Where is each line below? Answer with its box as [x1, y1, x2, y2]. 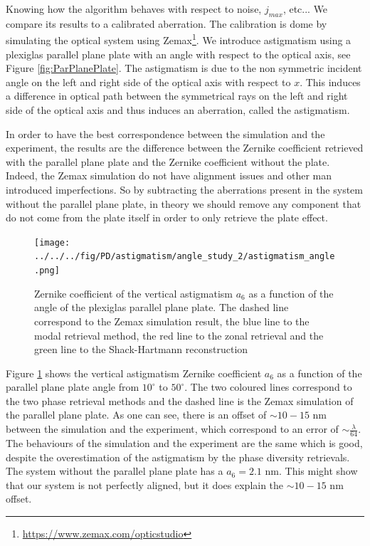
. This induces [300, 74, 361, 89]
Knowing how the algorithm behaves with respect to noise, [6, 1, 262, 16]
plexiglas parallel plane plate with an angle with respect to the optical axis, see [6, 46, 351, 61]
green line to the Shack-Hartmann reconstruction [34, 342, 248, 357]
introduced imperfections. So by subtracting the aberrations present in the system [6, 182, 363, 196]
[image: [34, 237, 70, 248]
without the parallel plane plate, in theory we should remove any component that [6, 196, 361, 211]
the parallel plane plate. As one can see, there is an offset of [6, 407, 267, 422]
